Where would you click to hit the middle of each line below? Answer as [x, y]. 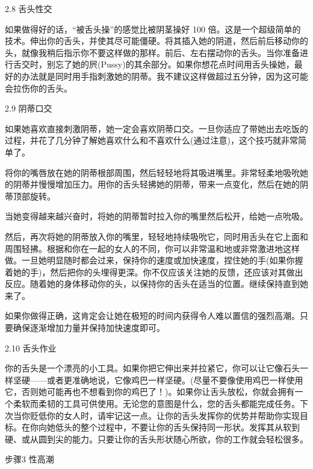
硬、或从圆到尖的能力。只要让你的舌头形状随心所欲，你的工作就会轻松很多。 [156, 439]
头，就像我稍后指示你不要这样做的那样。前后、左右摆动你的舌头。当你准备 [152, 52]
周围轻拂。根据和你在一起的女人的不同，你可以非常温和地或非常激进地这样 [152, 248]
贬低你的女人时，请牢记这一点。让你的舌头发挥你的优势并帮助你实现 [165, 415]
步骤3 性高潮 [29, 459]
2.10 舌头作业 [31, 348]
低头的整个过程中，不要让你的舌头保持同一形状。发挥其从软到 [177, 427]
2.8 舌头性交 [29, 8]
